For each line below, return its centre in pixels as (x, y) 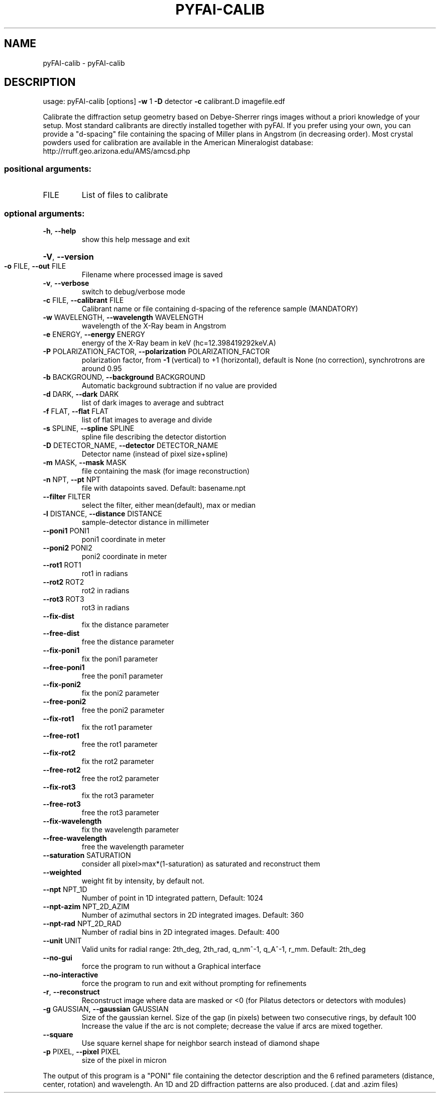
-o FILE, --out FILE (35, 266)
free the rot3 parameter (120, 812)
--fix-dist (59, 616)
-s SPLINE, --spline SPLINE (89, 428)
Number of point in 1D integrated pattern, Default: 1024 (172, 898)
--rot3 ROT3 (64, 599)
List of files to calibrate (125, 195)
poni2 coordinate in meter (124, 556)
